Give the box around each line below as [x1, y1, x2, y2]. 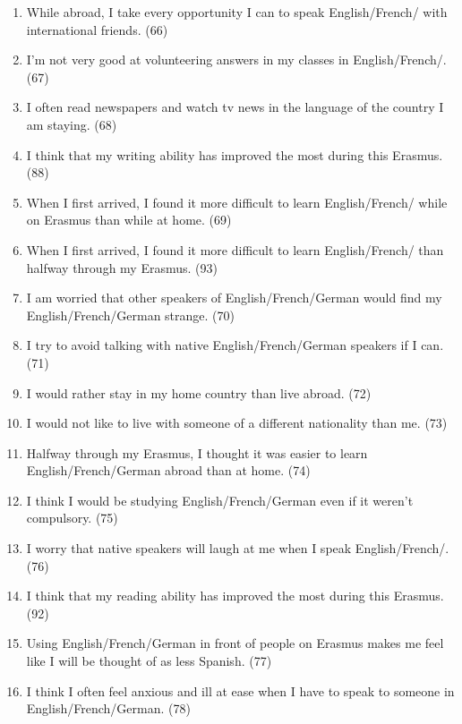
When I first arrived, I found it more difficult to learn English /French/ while [26, 192, 448, 211]
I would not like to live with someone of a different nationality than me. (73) [26, 413, 448, 432]
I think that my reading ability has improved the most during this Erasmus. [26, 586, 444, 605]
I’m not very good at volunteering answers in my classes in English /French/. [26, 50, 447, 69]
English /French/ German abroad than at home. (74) [26, 461, 311, 480]
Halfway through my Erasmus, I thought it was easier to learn [26, 443, 368, 462]
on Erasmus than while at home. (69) [26, 210, 232, 229]
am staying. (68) [26, 115, 117, 133]
